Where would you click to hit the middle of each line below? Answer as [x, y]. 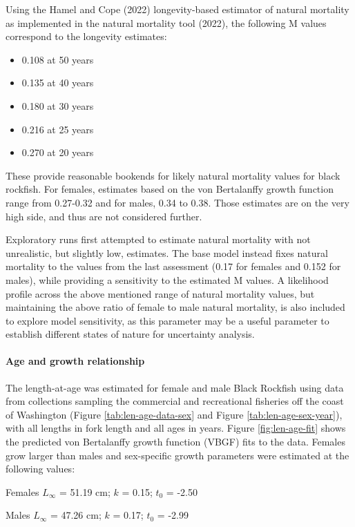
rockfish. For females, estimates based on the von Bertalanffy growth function [170, 189]
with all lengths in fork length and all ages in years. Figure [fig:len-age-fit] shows [176, 428]
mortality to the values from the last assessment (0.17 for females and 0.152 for [173, 266]
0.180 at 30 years [58, 105]
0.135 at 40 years [58, 83]
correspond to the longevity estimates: [86, 36]
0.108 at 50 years [58, 59]
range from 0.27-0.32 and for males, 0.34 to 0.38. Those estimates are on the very [177, 202]
